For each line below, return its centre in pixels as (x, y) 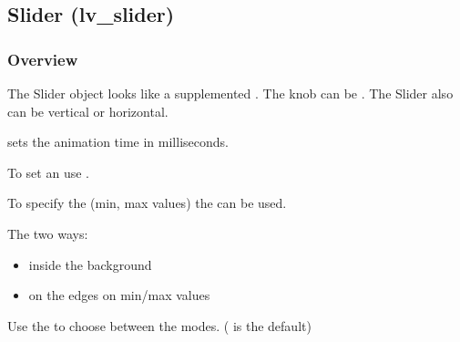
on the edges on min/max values (119, 295)
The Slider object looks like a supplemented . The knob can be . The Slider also (230, 93)
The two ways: (48, 233)
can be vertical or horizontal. (88, 111)
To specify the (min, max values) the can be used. (147, 203)
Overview (43, 59)
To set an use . (48, 172)
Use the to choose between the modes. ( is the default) (159, 325)
